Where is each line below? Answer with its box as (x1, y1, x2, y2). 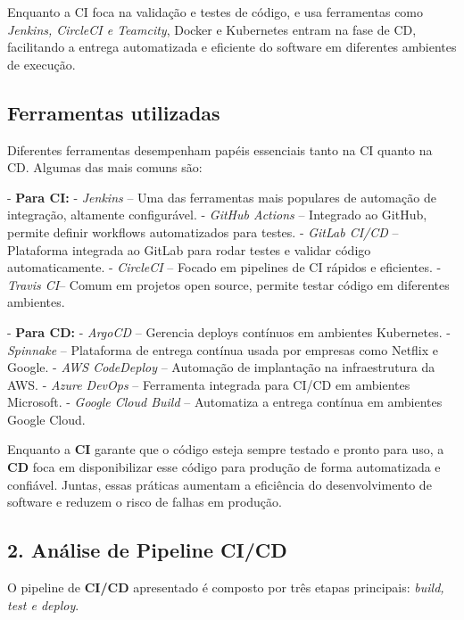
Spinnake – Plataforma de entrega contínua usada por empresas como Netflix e (7, 340, 439, 359)
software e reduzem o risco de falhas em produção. (7, 492, 282, 511)
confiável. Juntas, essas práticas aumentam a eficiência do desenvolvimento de (7, 475, 432, 493)
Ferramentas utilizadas (7, 98, 220, 126)
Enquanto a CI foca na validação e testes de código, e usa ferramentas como (7, 3, 424, 21)
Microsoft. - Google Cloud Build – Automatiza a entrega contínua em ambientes (7, 393, 443, 411)
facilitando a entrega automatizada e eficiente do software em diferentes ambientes (7, 37, 457, 56)
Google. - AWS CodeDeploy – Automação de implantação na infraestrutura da (7, 358, 435, 376)
